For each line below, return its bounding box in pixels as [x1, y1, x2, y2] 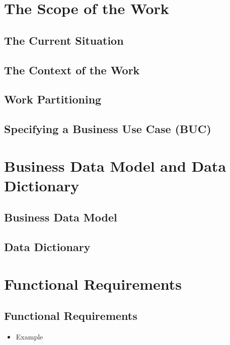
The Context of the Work [4, 62, 140, 77]
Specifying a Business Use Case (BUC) [4, 121, 211, 137]
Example [16, 331, 43, 342]
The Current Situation [4, 32, 124, 48]
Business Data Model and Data [4, 155, 226, 176]
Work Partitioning [4, 91, 102, 107]
